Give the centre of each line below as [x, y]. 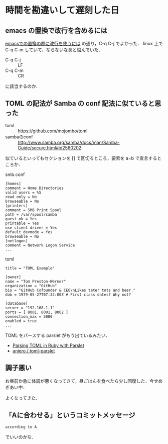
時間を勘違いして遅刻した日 [62, 10]
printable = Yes [22, 223]
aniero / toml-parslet [34, 350]
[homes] [13, 184]
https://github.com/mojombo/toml [53, 131]
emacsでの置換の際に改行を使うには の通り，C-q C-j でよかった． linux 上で [84, 43]
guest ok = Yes [21, 219]
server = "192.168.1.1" [30, 308]
